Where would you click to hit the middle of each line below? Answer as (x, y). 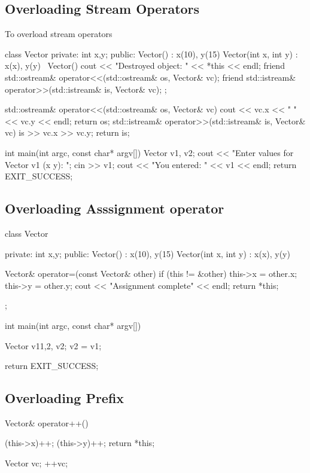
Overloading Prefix (65, 398)
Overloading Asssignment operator (115, 208)
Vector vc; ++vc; (37, 463)
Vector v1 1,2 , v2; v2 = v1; (53, 345)
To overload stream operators (59, 34)
